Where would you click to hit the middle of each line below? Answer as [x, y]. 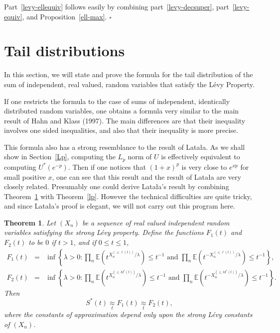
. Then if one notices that [107, 166]
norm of [140, 157]
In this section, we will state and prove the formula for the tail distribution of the [129, 74]
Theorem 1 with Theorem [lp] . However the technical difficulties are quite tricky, [128, 196]
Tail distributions [65, 51]
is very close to [204, 166]
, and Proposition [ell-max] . [65, 16]
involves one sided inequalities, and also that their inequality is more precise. [121, 130]
